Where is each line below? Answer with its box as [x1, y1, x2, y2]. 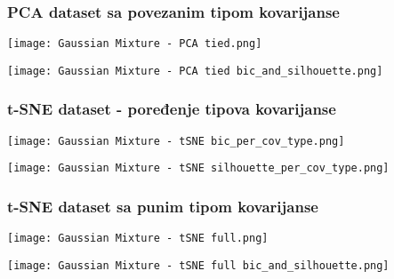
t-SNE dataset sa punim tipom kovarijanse [7, 195, 318, 217]
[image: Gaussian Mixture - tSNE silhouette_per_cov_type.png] [7, 162, 390, 175]
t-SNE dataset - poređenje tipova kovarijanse [7, 98, 336, 120]
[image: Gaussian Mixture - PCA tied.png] [7, 37, 262, 51]
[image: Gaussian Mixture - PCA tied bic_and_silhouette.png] [7, 64, 383, 77]
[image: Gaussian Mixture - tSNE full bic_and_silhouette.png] [7, 259, 390, 272]
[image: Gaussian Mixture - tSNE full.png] [7, 232, 269, 245]
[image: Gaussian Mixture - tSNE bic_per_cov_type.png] [7, 134, 345, 147]
